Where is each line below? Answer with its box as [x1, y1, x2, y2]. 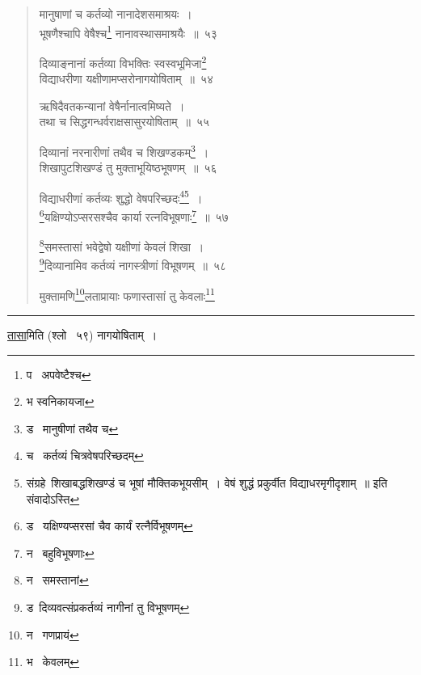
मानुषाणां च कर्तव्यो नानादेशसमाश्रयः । [39, 6, 192, 22]
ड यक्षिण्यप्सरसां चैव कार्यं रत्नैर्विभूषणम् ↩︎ [26, 517, 193, 534]
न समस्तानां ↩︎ [26, 572, 89, 589]
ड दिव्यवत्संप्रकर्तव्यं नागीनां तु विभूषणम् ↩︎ [26, 598, 190, 615]
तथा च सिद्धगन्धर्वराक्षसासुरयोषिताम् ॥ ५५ [39, 113, 210, 130]
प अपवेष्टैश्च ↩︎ [26, 365, 91, 382]
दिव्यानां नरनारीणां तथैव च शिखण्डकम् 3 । [39, 141, 209, 160]
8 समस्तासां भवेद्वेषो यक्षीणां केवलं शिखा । [39, 236, 204, 255]
